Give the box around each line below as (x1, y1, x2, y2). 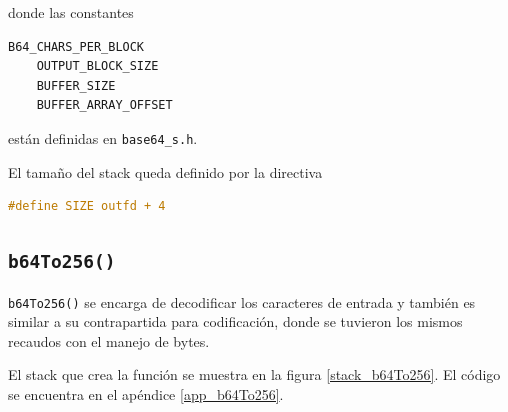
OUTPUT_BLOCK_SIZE (36, 59, 159, 74)
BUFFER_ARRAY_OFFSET (36, 98, 173, 113)
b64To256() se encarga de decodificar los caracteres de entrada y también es (8, 291, 476, 312)
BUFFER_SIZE (36, 78, 116, 93)
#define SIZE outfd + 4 (8, 199, 166, 214)
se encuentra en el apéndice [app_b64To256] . (8, 384, 284, 405)
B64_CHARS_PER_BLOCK (8, 39, 145, 54)
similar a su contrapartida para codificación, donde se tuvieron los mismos (8, 311, 463, 332)
